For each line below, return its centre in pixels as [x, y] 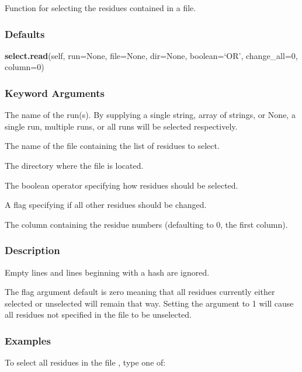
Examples [28, 340]
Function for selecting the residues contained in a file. [100, 8]
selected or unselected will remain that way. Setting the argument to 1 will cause [149, 303]
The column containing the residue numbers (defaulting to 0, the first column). [146, 224]
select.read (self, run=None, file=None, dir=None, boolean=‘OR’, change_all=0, [151, 55]
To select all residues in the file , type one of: [85, 362]
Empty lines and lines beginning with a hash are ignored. [107, 272]
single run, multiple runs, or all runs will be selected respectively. [121, 126]
